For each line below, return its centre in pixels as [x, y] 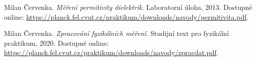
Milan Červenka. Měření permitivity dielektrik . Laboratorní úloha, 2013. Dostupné [128, 7]
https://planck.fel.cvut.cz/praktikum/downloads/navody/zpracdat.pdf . [111, 52]
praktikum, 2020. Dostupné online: [56, 43]
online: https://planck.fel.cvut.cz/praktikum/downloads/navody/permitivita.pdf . [126, 16]
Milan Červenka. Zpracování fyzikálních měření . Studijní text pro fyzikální [117, 33]
